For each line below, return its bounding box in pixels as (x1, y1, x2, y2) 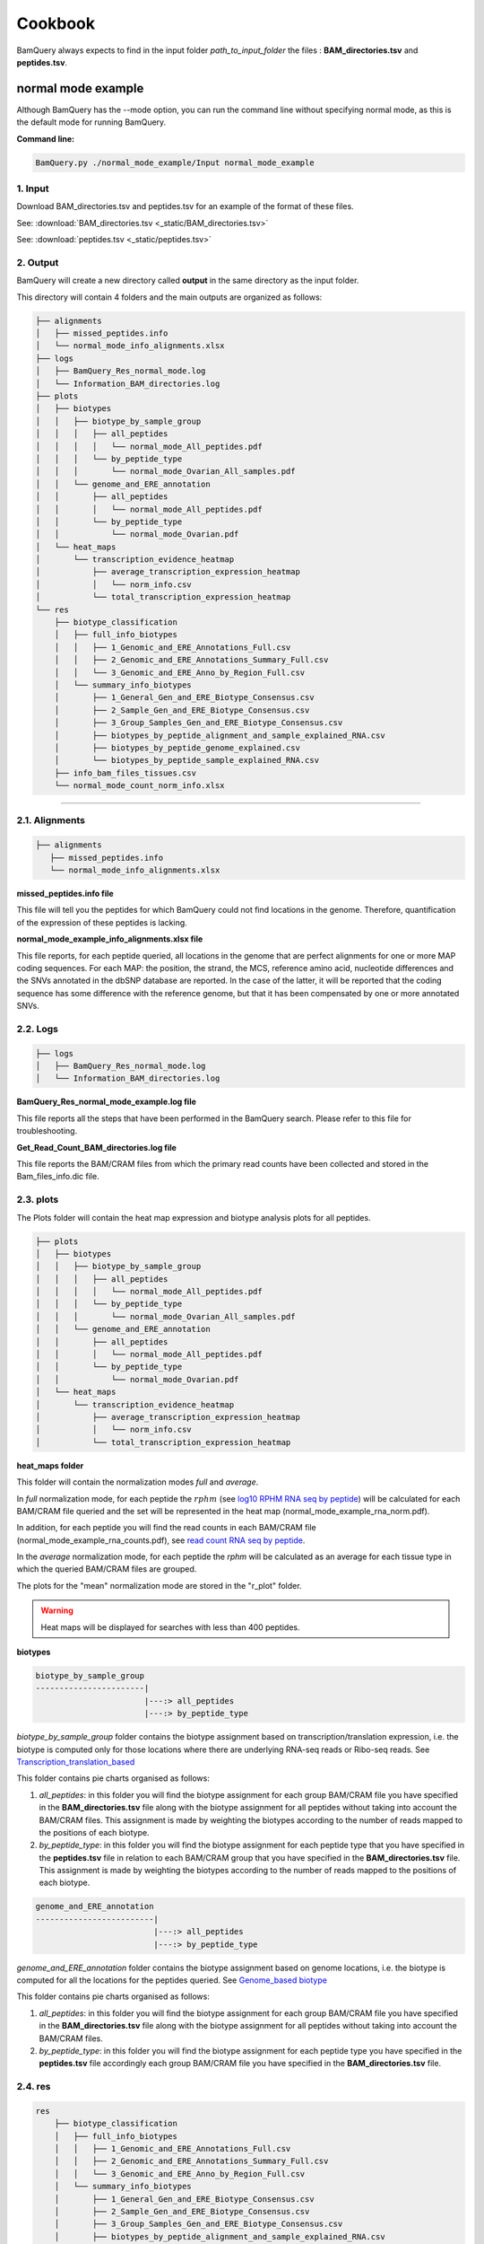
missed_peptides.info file (16, 889, 114, 898)
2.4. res (16, 2081, 51, 2093)
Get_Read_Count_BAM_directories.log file (16, 1142, 177, 1153)
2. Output (16, 256, 59, 268)
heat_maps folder (16, 1459, 84, 1471)
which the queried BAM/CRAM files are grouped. (16, 1564, 197, 1574)
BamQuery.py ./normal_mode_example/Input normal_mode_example (35, 157, 315, 168)
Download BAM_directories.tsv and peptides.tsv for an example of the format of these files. (16, 201, 354, 212)
